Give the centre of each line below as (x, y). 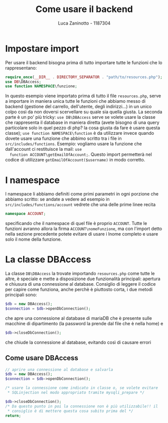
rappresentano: (21, 68)
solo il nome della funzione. (34, 240)
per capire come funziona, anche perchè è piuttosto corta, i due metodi (79, 290)
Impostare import (42, 48)
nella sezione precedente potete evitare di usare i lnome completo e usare (82, 234)
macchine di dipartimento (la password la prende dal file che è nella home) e (84, 323)
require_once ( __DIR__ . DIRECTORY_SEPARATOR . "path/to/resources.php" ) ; (84, 77)
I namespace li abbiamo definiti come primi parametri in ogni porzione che (82, 194)
